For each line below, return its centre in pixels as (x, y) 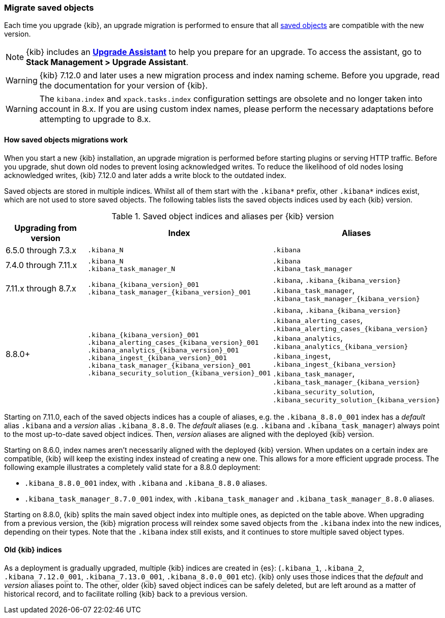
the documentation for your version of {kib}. (124, 86)
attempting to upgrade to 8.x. (95, 119)
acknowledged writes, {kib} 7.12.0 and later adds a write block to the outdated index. (145, 175)
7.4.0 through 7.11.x (41, 265)
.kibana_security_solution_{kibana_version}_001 (179, 373)
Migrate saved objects (49, 8)
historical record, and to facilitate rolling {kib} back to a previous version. (126, 594)
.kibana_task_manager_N (131, 269)
